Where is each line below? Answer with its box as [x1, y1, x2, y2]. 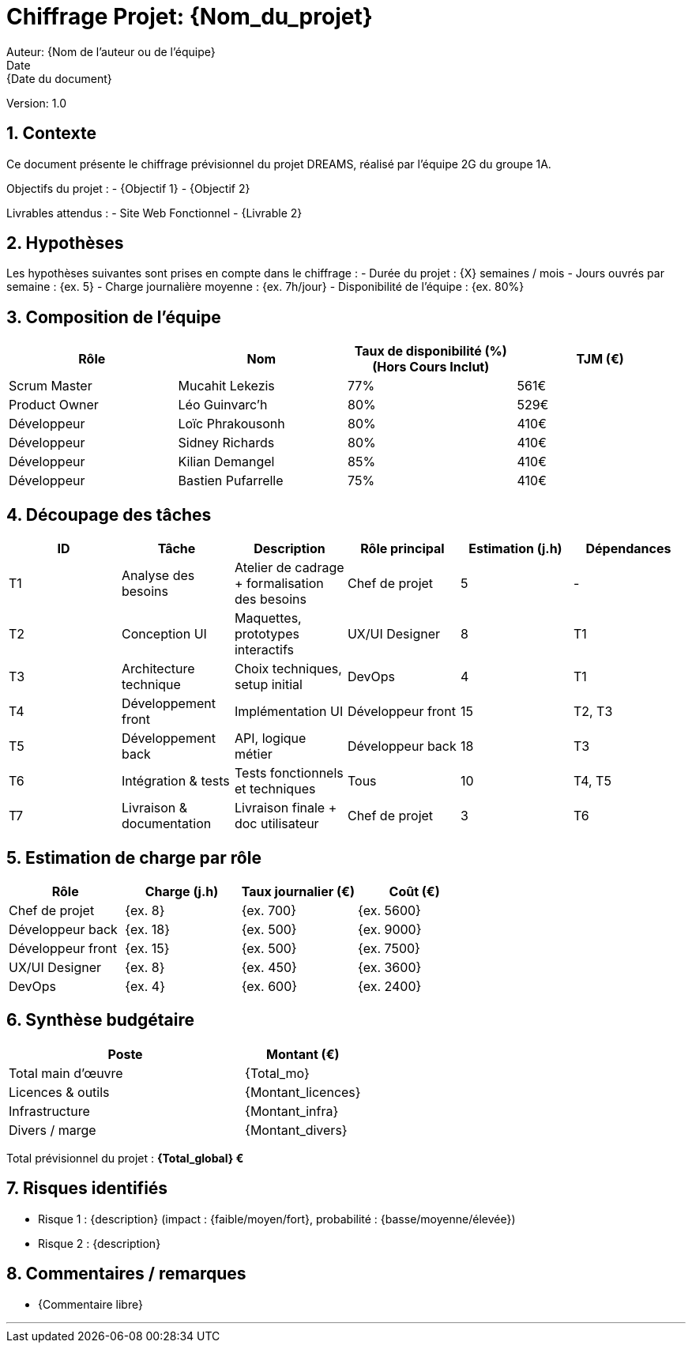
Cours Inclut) [409, 359, 490, 375]
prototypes [234, 626, 299, 642]
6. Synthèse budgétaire [6, 1010, 194, 1031]
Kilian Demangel [178, 454, 275, 470]
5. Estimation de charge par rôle [6, 847, 261, 868]
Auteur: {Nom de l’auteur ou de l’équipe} [6, 44, 216, 58]
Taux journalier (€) [241, 883, 355, 899]
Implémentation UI [234, 703, 344, 720]
